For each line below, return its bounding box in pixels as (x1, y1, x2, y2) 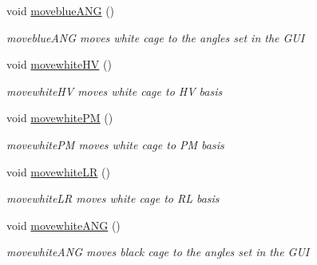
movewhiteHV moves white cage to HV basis (6, 82, 223, 99)
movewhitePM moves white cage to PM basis (6, 136, 224, 152)
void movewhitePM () (6, 109, 113, 126)
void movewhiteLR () (6, 163, 110, 180)
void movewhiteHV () (6, 56, 112, 73)
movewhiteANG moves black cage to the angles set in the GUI (6, 243, 310, 260)
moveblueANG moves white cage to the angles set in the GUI (6, 29, 305, 45)
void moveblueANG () (6, 2, 115, 18)
